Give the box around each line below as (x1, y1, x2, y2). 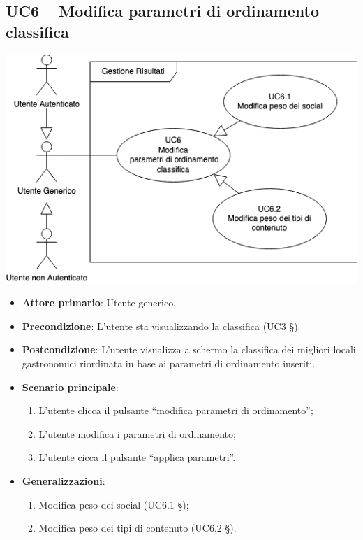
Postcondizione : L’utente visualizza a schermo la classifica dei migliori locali (22, 342, 356, 357)
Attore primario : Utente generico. (22, 295, 177, 310)
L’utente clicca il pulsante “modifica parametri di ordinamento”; (38, 403, 313, 418)
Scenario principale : (22, 379, 119, 394)
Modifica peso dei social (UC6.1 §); (38, 497, 189, 511)
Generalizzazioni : (22, 474, 105, 488)
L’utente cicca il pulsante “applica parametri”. (38, 450, 236, 464)
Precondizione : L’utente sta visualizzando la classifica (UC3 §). (22, 318, 301, 333)
